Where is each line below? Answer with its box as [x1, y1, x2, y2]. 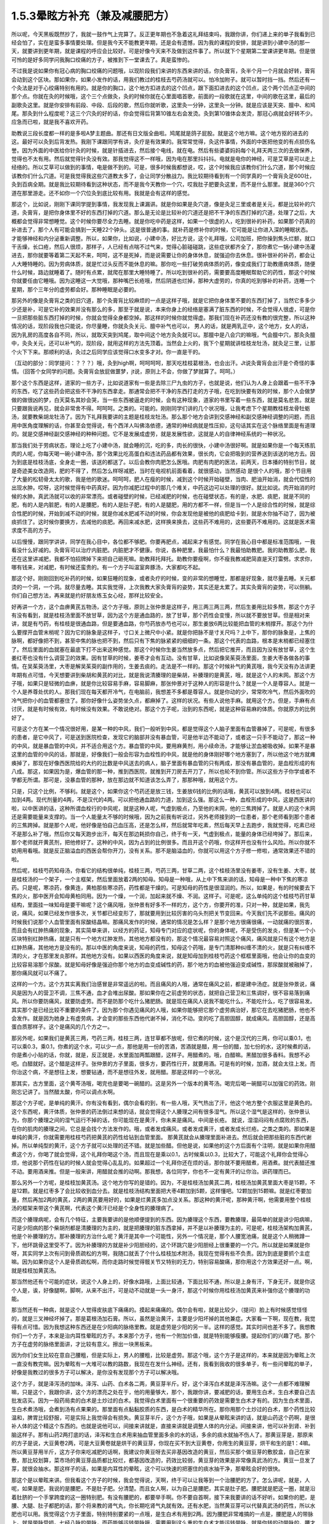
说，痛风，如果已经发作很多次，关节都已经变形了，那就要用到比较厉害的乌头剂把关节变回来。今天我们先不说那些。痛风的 [11, 910, 316, 917]
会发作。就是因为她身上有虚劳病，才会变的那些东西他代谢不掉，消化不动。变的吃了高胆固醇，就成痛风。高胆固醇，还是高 [11, 1014, 316, 1022]
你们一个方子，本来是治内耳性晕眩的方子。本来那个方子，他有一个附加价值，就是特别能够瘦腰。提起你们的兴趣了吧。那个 [11, 1332, 316, 1339]
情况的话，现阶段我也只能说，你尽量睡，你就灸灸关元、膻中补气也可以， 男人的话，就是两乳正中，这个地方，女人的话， [11, 322, 312, 330]
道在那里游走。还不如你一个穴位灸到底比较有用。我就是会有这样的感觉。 [11, 189, 193, 196]
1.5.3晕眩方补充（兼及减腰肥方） [11, 9, 175, 23]
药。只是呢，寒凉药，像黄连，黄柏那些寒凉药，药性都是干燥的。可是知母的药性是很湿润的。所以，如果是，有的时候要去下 [11, 884, 316, 891]
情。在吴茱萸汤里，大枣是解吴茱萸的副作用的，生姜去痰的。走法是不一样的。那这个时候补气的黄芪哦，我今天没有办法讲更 [11, 663, 316, 670]
